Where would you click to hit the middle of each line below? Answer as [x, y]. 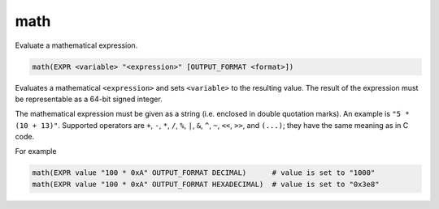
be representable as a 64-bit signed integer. [89, 99]
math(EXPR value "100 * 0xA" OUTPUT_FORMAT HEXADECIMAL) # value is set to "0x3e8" [206, 184]
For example [36, 151]
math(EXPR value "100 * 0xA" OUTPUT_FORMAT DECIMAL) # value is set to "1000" [204, 173]
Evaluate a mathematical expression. [76, 45]
